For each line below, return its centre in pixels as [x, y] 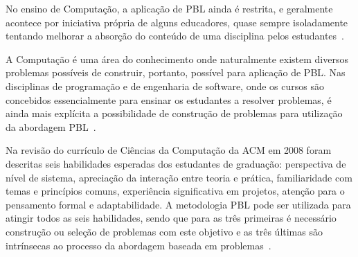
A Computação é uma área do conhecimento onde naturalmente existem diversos [177, 59]
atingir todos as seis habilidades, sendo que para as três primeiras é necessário [171, 218]
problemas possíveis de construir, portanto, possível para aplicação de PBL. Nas [176, 72]
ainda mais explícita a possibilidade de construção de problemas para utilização [174, 113]
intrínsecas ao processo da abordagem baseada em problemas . [138, 245]
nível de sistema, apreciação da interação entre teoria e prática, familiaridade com [179, 177]
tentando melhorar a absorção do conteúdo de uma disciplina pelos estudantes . [175, 36]
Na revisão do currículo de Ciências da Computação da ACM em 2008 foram [169, 150]
